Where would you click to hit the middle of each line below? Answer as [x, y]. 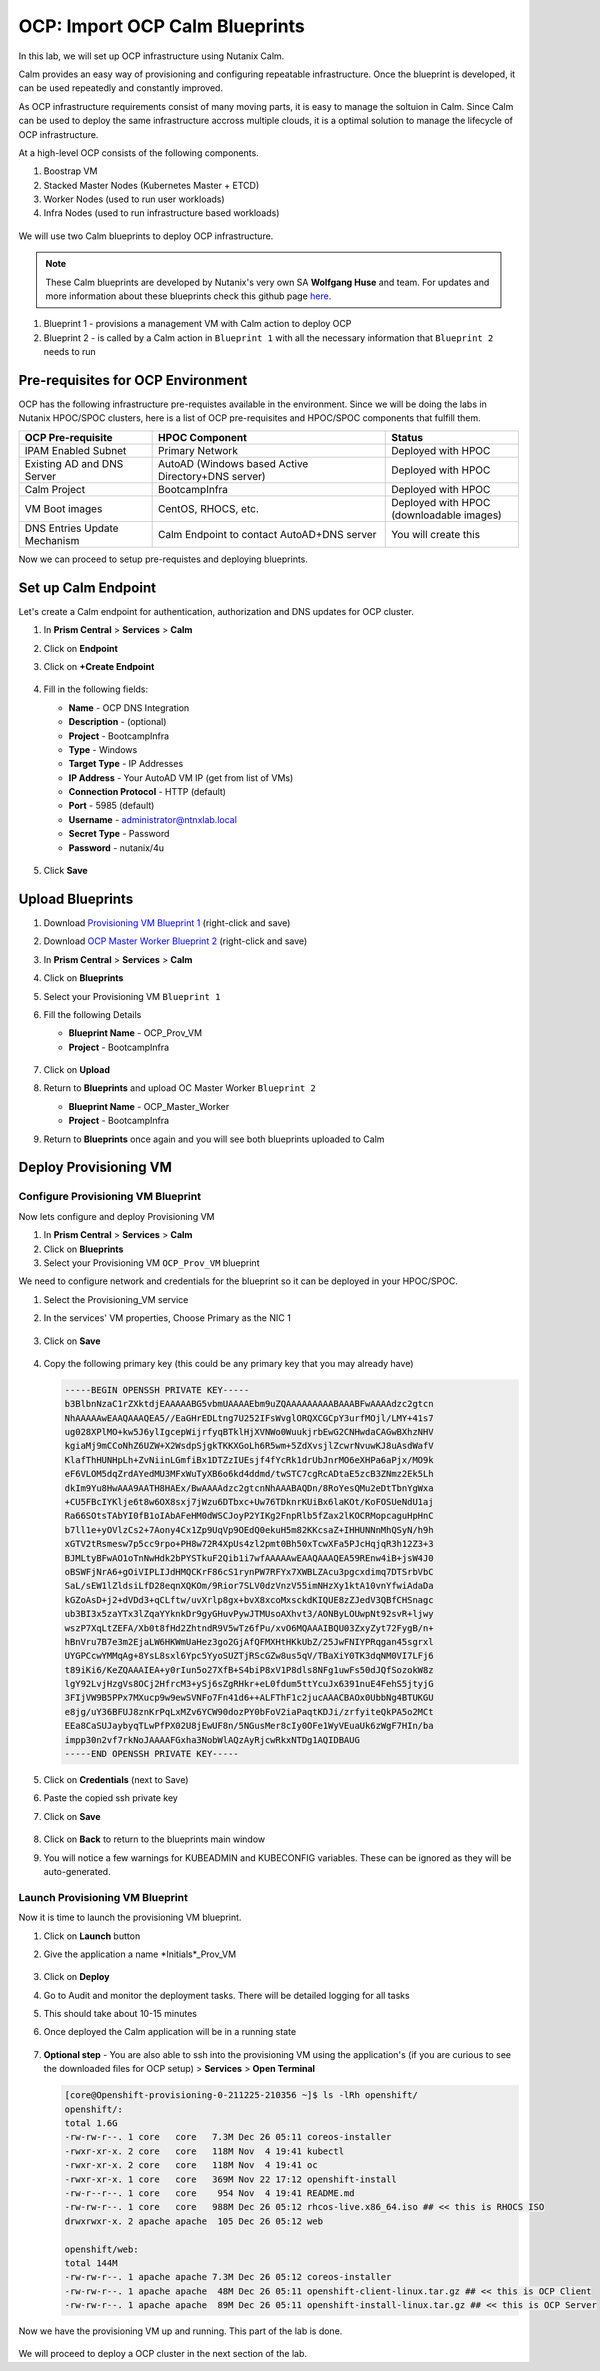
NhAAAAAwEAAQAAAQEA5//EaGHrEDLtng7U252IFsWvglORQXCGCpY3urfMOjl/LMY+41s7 [249, 1418]
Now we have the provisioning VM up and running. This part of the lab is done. [180, 2331]
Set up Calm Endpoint [87, 587]
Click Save [66, 871]
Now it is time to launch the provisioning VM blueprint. [130, 1917]
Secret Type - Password [119, 834]
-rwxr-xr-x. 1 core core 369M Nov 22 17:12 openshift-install [230, 2179]
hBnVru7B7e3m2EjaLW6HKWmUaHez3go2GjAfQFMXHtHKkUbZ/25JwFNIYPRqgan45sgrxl [249, 1641]
